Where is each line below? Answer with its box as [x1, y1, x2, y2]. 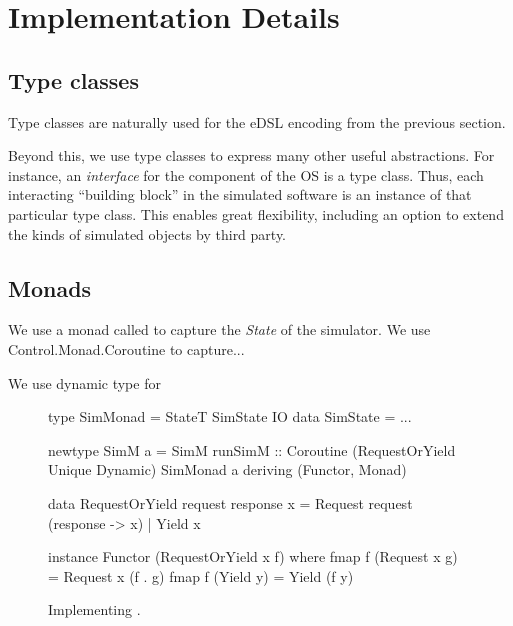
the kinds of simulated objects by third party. [8, 223, 287, 244]
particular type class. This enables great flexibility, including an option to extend [8, 203, 504, 224]
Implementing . [48, 599, 141, 620]
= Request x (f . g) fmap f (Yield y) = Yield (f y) [48, 565, 354, 586]
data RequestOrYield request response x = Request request [48, 492, 413, 513]
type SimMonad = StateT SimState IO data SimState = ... [48, 406, 412, 427]
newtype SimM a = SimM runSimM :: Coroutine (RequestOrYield [48, 439, 456, 460]
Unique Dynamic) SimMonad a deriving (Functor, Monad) [48, 459, 407, 480]
